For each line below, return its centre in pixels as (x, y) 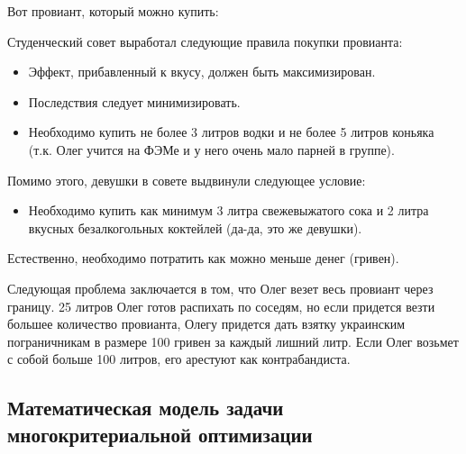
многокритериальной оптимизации (160, 434)
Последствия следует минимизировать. (134, 101)
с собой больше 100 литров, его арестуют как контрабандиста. (179, 359)
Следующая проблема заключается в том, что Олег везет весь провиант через (220, 288)
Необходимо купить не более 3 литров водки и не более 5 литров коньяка (231, 132)
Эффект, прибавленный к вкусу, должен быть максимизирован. (202, 72)
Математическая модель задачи (146, 408)
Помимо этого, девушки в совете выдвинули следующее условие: (187, 180)
